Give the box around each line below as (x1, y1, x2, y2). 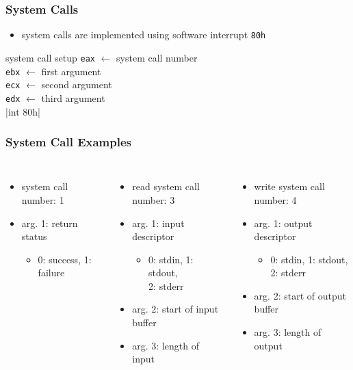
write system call (254, 179, 325, 194)
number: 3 (132, 192, 175, 207)
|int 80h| (5, 104, 40, 118)
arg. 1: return (21, 215, 78, 230)
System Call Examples (5, 133, 131, 150)
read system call (132, 179, 200, 194)
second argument (41, 77, 112, 92)
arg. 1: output (254, 215, 313, 230)
